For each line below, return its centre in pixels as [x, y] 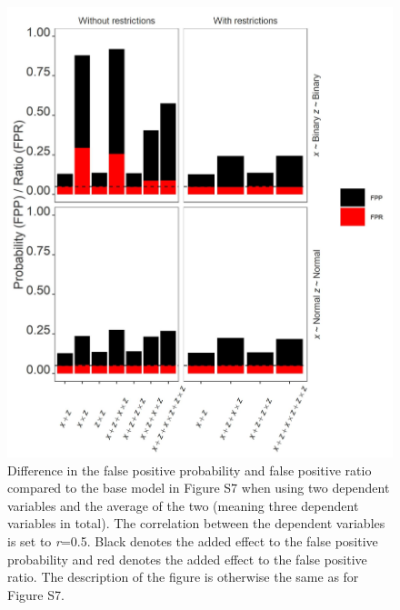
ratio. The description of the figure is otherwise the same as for [183, 577]
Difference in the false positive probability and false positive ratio [190, 470]
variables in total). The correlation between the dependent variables [196, 523]
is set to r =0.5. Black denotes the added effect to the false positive [193, 541]
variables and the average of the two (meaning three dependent [183, 505]
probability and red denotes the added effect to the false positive [187, 559]
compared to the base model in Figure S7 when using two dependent [199, 488]
